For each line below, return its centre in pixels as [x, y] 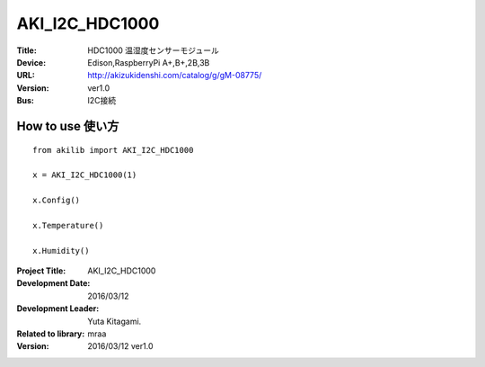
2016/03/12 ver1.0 [120, 346]
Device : [31, 62]
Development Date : [53, 283]
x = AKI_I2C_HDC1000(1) [85, 175]
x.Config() [57, 201]
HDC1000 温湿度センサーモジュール [153, 50]
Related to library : [51, 334]
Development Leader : [58, 309]
